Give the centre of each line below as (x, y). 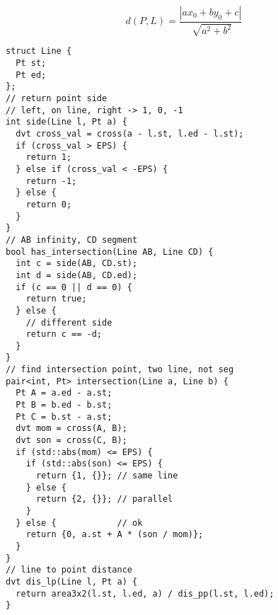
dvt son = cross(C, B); (71, 441)
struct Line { (39, 51)
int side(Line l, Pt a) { (66, 122)
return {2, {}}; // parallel (104, 499)
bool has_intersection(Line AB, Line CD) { (110, 252)
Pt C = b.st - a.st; (64, 416)
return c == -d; (64, 334)
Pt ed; (31, 75)
